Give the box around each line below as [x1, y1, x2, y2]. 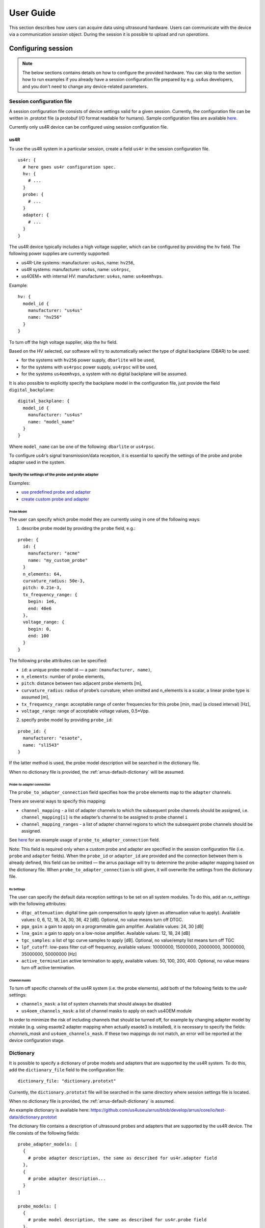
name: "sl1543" [23, 742, 59, 748]
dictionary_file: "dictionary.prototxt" [18, 1078, 116, 1084]
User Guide [9, 7, 56, 18]
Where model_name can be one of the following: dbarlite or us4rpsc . [9, 444, 156, 449]
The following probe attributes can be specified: [9, 658, 107, 664]
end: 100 [27, 633, 49, 639]
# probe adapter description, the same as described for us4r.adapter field [27, 1155, 217, 1161]
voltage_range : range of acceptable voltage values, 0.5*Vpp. [21, 708, 150, 714]
